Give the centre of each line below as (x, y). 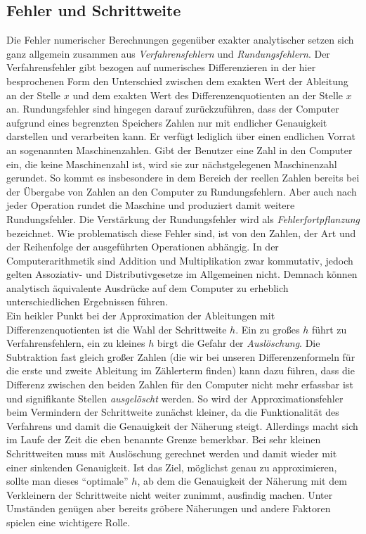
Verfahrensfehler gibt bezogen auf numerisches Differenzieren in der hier (161, 67)
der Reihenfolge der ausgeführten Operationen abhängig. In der (143, 247)
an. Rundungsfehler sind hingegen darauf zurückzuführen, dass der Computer (173, 109)
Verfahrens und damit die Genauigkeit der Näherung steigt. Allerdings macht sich (182, 425)
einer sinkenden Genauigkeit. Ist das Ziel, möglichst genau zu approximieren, (172, 467)
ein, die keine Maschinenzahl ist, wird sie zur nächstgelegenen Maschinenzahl (172, 164)
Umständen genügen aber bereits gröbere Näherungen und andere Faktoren (169, 508)
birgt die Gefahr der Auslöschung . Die (238, 343)
